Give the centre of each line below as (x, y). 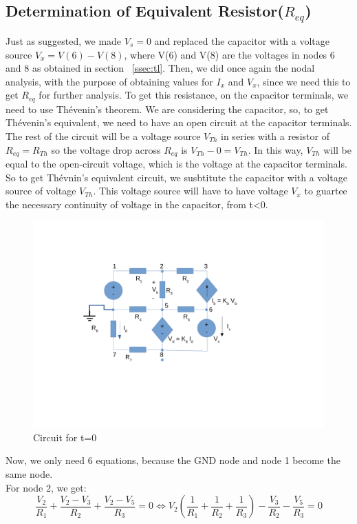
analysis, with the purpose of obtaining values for (109, 81)
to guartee (326, 191)
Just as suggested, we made (64, 40)
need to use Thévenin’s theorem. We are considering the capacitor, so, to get (167, 109)
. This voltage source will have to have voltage (191, 191)
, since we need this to (304, 81)
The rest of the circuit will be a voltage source (103, 136)
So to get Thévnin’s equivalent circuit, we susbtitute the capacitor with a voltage (176, 177)
